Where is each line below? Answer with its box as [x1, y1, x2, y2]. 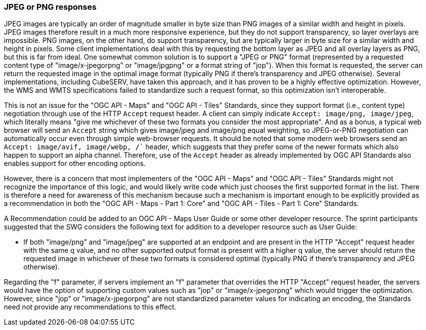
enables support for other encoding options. [4, 159, 146, 168]
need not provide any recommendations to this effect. [4, 303, 176, 311]
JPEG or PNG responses [4, 2, 97, 12]
